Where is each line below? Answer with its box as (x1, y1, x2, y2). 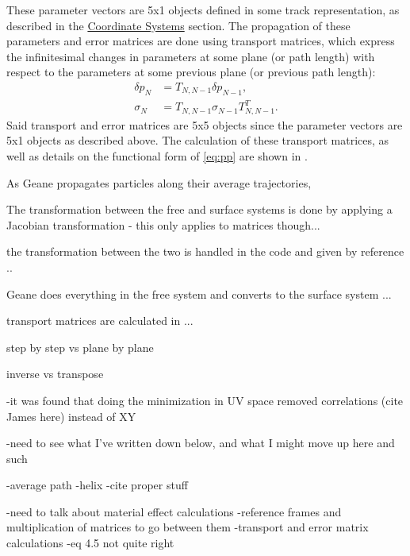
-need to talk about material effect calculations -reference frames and (6, 503, 342, 519)
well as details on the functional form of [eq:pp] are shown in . (6, 147, 308, 164)
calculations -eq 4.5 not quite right (6, 535, 174, 551)
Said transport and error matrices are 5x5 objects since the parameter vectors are (6, 116, 403, 133)
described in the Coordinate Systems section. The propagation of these (6, 17, 351, 33)
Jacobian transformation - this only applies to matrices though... (6, 216, 320, 233)
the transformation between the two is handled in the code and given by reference (6, 243, 404, 260)
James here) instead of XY (6, 407, 136, 424)
